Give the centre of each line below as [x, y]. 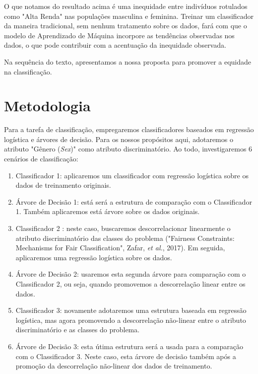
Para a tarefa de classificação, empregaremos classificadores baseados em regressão [129, 129]
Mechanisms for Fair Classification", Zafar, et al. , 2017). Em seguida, [120, 248]
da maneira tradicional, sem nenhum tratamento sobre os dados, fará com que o [126, 26]
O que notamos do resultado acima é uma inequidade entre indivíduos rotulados [126, 6]
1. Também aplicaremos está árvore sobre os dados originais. [108, 211]
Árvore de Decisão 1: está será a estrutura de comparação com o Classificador [134, 201]
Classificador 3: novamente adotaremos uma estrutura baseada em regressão [131, 310]
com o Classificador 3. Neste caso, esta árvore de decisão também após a [126, 356]
